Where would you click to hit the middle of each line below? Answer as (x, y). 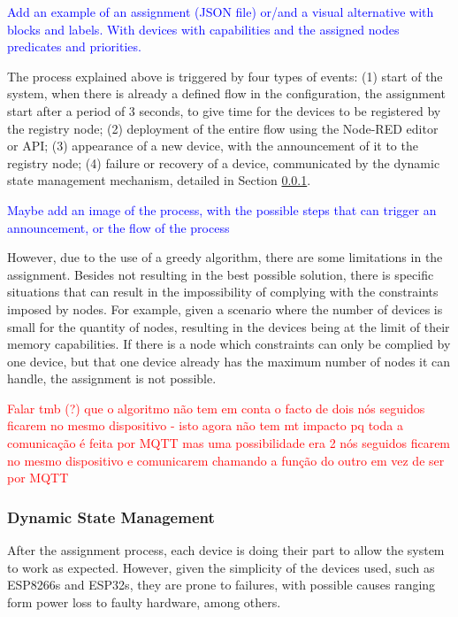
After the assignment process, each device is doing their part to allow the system (226, 550)
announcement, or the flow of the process (118, 227)
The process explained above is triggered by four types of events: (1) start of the (225, 76)
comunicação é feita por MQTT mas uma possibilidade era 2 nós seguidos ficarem (229, 443)
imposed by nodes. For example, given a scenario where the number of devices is (225, 308)
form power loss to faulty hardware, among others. (144, 602)
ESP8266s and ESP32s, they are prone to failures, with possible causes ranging (221, 585)
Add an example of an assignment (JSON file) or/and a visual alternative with (221, 12)
